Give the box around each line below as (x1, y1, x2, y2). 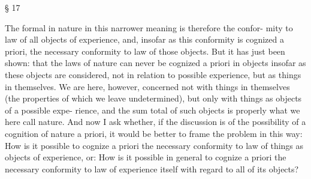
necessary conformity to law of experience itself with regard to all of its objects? (5, 162, 299, 175)
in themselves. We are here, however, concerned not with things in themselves (5, 80, 290, 93)
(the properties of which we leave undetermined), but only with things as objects (5, 92, 302, 105)
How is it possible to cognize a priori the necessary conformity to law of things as (5, 139, 304, 151)
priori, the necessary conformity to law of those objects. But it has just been (5, 44, 285, 57)
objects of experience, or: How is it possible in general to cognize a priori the (5, 151, 286, 163)
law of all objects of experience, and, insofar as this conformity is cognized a (5, 33, 284, 46)
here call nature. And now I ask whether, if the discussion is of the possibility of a (5, 115, 306, 128)
